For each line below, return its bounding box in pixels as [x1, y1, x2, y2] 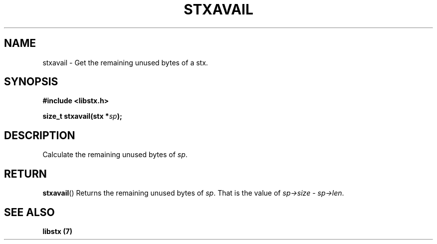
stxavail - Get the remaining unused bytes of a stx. [42, 58, 208, 67]
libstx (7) [42, 227, 72, 236]
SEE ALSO [4, 206, 55, 219]
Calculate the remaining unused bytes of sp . [42, 150, 188, 159]
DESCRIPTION [4, 129, 75, 142]
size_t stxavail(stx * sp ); [42, 112, 122, 121]
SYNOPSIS [4, 75, 58, 88]
